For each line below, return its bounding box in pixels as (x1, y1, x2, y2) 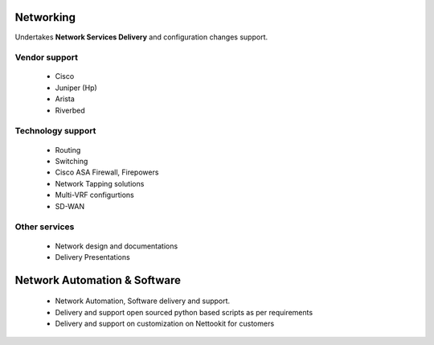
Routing (55, 145, 81, 154)
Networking (14, 10, 76, 24)
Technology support (14, 125, 96, 137)
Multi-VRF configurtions (55, 190, 134, 200)
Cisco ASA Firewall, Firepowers (55, 167, 159, 177)
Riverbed (55, 105, 85, 115)
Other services (14, 221, 75, 232)
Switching (55, 156, 88, 166)
